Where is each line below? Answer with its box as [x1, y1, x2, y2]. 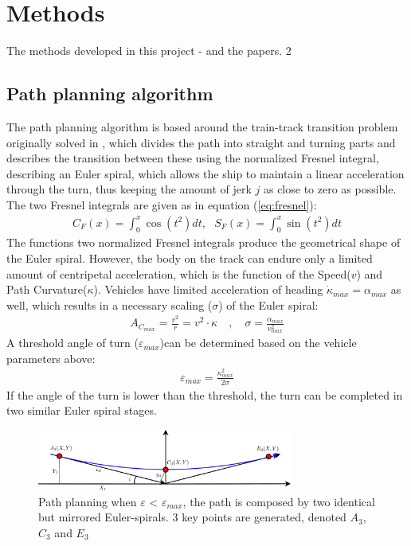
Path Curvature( [6, 281, 88, 298]
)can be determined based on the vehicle [159, 334, 357, 351]
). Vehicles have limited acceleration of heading [93, 281, 323, 298]
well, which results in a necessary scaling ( [6, 296, 213, 313]
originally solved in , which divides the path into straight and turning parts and [6, 134, 396, 150]
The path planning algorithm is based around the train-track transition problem [6, 118, 398, 135]
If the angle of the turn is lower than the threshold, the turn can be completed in [6, 386, 403, 403]
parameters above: [6, 349, 96, 366]
